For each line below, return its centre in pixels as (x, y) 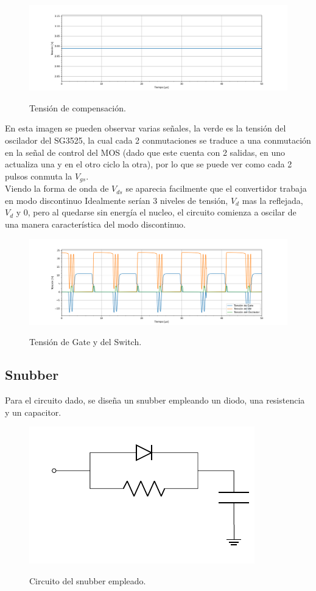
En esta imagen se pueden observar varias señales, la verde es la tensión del (146, 128)
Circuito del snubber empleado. (88, 580)
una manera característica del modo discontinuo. (95, 224)
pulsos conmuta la (39, 176)
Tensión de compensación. (78, 107)
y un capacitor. (33, 412)
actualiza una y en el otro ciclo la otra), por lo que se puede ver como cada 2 (149, 164)
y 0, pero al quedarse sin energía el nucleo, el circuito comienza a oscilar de (156, 212)
